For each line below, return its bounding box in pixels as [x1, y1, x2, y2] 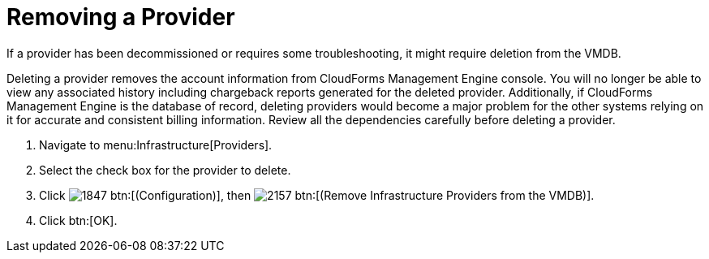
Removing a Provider [6, 3, 235, 31]
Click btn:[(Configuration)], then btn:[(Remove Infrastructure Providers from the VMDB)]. [39, 188, 595, 202]
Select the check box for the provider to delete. [39, 162, 291, 177]
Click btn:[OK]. [39, 213, 118, 227]
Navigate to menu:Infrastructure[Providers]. [39, 137, 273, 152]
